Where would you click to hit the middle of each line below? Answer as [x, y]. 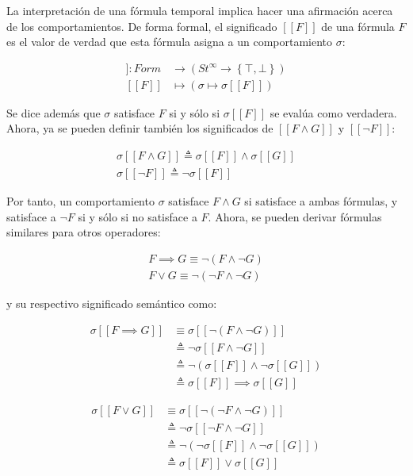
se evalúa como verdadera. [333, 112]
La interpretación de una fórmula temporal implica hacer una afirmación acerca [200, 10]
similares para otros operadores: [84, 232]
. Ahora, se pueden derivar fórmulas [295, 216]
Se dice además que [54, 112]
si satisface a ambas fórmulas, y [321, 201]
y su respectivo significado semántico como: [112, 303]
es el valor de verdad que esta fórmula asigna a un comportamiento [170, 42]
